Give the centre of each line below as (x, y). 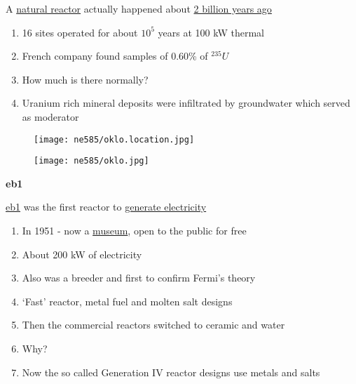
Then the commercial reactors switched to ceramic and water (153, 325)
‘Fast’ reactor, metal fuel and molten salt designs (127, 301)
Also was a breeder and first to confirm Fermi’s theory (139, 278)
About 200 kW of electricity (82, 254)
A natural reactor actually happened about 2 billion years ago (139, 8)
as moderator (50, 116)
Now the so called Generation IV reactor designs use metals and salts (171, 372)
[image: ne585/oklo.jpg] (91, 161)
